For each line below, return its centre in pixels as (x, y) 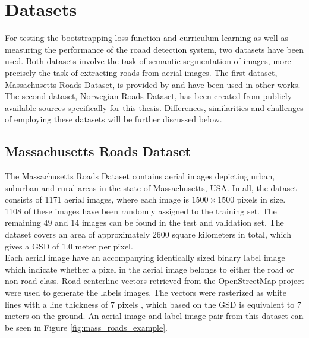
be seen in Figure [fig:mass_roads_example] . (86, 327)
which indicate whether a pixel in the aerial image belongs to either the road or (149, 269)
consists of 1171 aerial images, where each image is (97, 199)
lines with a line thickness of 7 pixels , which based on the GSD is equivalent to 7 (153, 304)
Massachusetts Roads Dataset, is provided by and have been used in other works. (153, 84)
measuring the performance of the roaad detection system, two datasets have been (154, 49)
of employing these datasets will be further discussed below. (113, 119)
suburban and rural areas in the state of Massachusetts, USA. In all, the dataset (151, 187)
